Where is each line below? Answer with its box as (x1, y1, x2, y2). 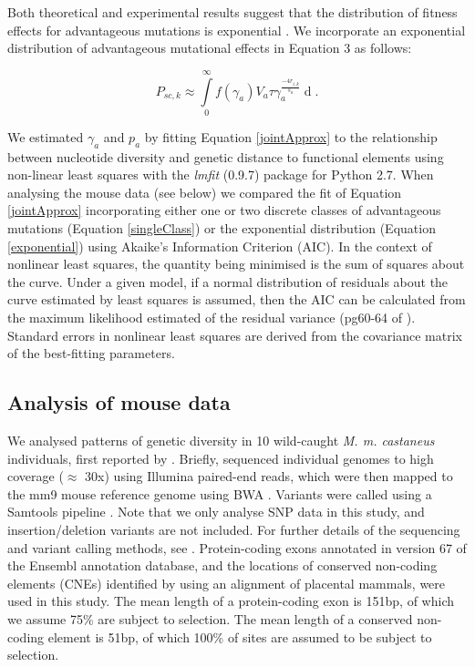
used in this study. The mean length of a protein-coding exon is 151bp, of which (7, 591, 454, 611)
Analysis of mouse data (7, 388, 231, 416)
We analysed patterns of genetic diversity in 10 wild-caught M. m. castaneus (7, 431, 435, 450)
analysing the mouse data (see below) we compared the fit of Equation (7, 182, 402, 201)
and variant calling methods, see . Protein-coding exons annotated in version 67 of (7, 538, 467, 557)
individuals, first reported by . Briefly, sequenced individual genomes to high (7, 448, 434, 467)
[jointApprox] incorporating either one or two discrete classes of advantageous (7, 200, 441, 220)
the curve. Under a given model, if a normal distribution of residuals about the (7, 272, 449, 291)
